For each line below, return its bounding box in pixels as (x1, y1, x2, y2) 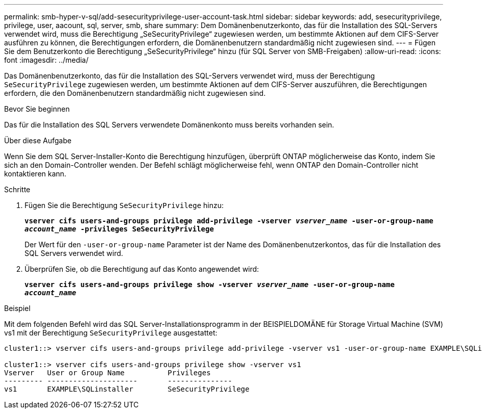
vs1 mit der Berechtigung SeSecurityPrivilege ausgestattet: (4, 328, 218, 337)
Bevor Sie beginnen (4, 105, 70, 113)
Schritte (4, 185, 31, 194)
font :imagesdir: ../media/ (4, 56, 89, 64)
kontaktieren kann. (4, 169, 66, 178)
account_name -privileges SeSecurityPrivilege (25, 225, 214, 233)
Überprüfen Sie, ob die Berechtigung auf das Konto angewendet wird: (25, 265, 259, 273)
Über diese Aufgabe (4, 136, 71, 145)
